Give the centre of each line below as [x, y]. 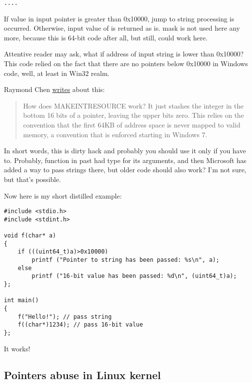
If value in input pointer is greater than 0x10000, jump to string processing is [119, 18]
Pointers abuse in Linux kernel [83, 374]
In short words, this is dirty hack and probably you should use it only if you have [125, 151]
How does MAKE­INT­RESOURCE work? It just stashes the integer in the [133, 105]
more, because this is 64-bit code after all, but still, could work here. [106, 37]
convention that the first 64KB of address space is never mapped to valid [132, 125]
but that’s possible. [33, 179]
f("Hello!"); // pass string [65, 317]
